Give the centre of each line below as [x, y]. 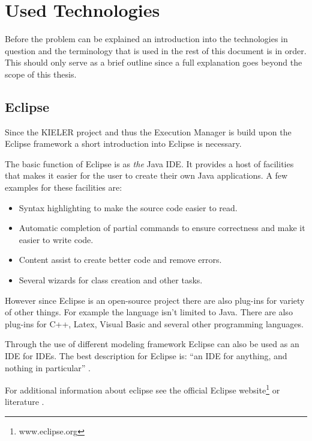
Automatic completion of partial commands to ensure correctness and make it [162, 228]
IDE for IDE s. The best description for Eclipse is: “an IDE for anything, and [146, 356]
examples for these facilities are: [64, 187]
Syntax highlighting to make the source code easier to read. [128, 207]
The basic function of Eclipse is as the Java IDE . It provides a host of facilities [149, 163]
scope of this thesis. [41, 74]
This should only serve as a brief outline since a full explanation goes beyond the [154, 62]
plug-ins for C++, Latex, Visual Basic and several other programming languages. [154, 323]
